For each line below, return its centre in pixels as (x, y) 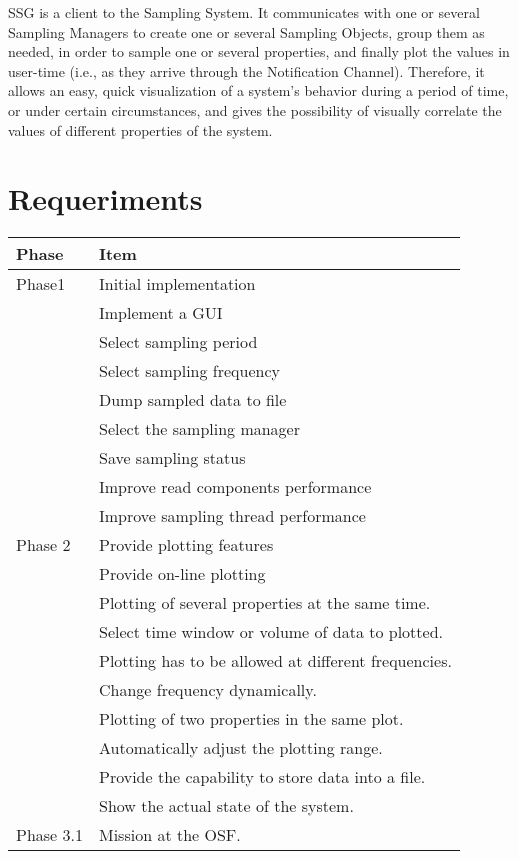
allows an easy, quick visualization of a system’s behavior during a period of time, (258, 90)
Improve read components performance (235, 487)
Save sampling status (172, 458)
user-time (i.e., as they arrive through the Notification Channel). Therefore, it (246, 70)
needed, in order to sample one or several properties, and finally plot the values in (259, 51)
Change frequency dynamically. (207, 690)
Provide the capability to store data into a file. (262, 777)
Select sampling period (178, 342)
